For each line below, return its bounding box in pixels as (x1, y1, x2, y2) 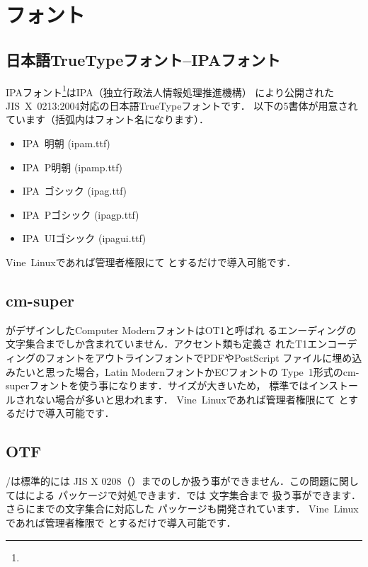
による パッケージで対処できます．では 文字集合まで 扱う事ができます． (25, 487, 361, 502)
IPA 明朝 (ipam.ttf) (22, 136, 110, 151)
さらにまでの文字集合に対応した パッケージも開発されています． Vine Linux (6, 501, 359, 516)
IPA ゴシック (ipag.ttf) (22, 183, 127, 198)
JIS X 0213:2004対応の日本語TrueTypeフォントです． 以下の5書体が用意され (6, 98, 358, 113)
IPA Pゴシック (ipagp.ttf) (22, 207, 139, 222)
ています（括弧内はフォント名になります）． (6, 112, 209, 127)
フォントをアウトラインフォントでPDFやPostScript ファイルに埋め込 (45, 350, 362, 365)
